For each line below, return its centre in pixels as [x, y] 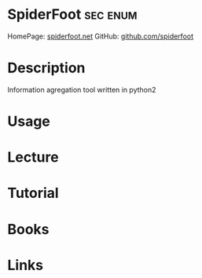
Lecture [33, 157]
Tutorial [33, 193]
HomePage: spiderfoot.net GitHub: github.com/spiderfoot [101, 36]
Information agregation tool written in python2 [82, 90]
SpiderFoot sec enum [72, 15]
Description [46, 68]
